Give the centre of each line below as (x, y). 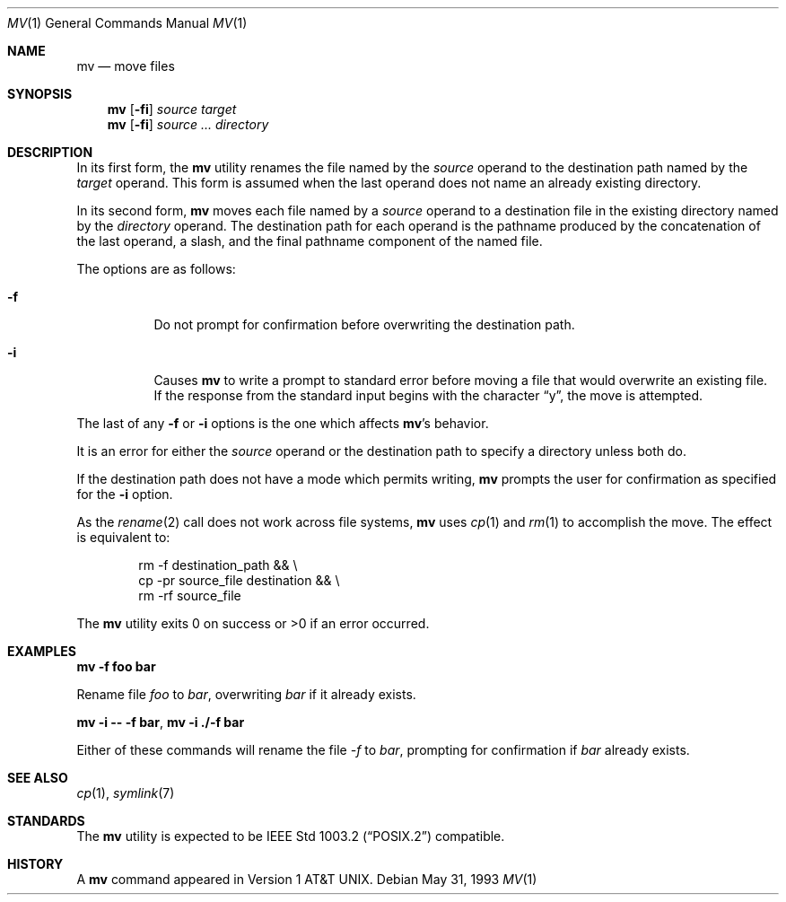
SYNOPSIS (40, 94)
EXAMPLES (42, 651)
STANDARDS (46, 821)
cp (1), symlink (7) (126, 793)
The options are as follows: (156, 269)
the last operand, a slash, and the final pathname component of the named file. (310, 241)
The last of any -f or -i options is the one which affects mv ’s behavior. (283, 423)
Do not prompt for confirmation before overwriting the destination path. (364, 324)
